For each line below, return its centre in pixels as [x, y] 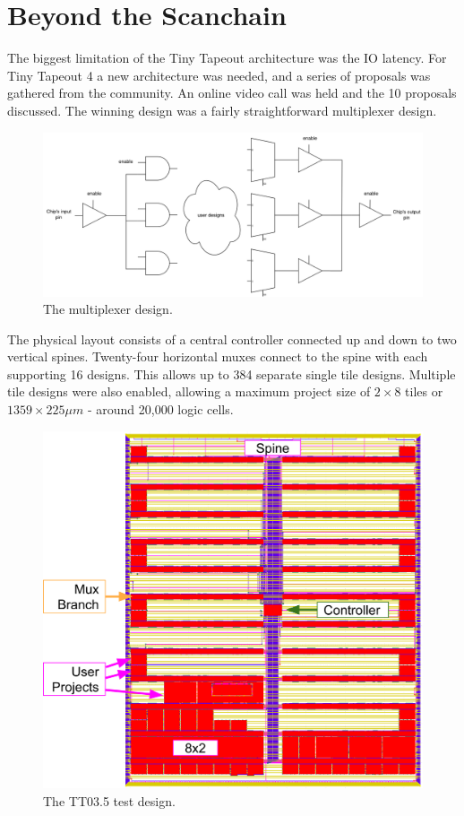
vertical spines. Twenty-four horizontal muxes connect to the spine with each [218, 356]
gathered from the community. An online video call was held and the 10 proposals [232, 93]
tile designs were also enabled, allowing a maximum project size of [189, 391]
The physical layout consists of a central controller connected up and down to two [232, 339]
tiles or [424, 391]
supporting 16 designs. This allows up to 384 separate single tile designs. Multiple [232, 373]
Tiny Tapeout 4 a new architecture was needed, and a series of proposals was [219, 75]
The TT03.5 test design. [109, 801]
